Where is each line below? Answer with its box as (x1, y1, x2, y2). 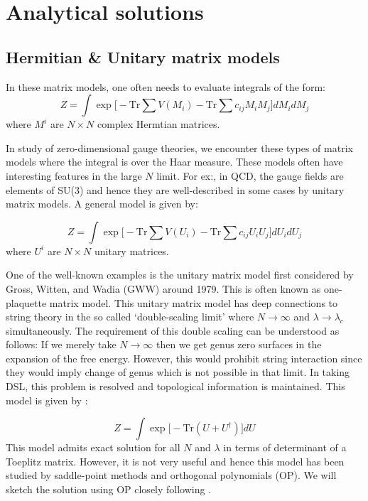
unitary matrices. (94, 243, 169, 258)
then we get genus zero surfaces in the (156, 337, 322, 352)
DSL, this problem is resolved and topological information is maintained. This (6, 379, 345, 394)
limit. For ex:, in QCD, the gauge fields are (156, 168, 344, 183)
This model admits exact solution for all (6, 440, 180, 455)
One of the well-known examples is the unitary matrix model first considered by (6, 267, 354, 282)
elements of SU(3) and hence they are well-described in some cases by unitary (6, 182, 345, 197)
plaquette (6, 295, 47, 310)
